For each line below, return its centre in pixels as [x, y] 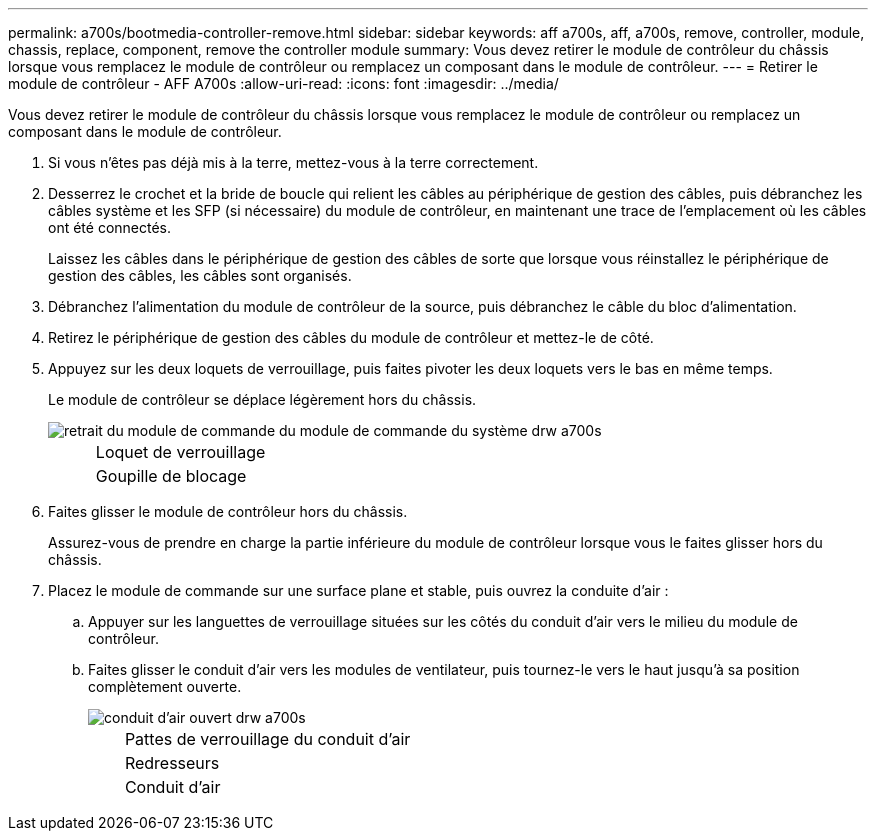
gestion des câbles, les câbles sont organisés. [200, 275]
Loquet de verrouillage [180, 452]
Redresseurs [172, 763]
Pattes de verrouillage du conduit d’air [267, 739]
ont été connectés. [110, 227]
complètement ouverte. [165, 686]
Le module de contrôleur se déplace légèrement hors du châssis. [262, 399]
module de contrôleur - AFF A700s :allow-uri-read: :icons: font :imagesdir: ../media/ [283, 83]
